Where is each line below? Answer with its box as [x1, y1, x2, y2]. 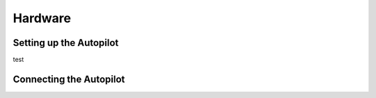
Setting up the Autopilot [13, 37, 119, 49]
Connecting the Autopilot [13, 73, 125, 85]
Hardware [13, 10, 71, 26]
